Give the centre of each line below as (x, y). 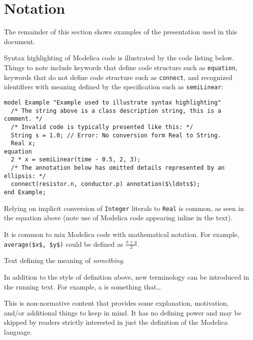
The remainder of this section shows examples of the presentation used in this (121, 32)
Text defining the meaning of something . (64, 260)
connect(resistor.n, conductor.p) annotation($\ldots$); (105, 184)
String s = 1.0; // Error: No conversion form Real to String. (116, 135)
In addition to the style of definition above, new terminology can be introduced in (127, 277)
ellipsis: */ (25, 176)
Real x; (23, 144)
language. (18, 331)
